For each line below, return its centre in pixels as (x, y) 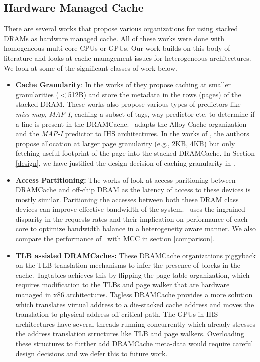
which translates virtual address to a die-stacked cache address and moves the (135, 304)
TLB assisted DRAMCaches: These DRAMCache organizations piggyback (136, 255)
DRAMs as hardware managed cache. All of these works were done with (114, 38)
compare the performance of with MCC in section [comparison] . (115, 239)
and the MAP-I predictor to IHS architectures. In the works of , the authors (132, 133)
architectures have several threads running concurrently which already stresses (136, 324)
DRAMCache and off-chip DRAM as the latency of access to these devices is (133, 190)
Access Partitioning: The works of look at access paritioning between (126, 179)
